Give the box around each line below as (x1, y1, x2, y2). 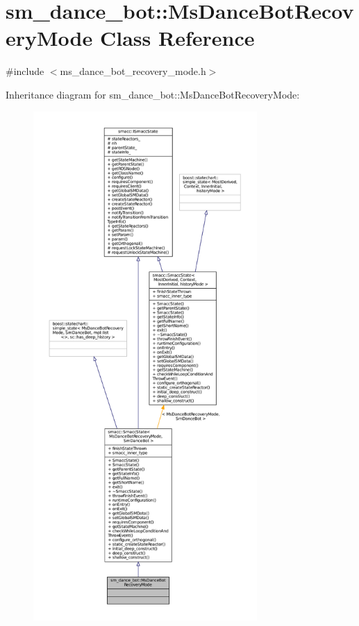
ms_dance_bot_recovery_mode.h (60, 64, 206, 78)
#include (6, 64, 44, 78)
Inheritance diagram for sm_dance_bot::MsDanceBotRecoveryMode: (6, 87, 300, 101)
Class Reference (99, 24, 255, 52)
